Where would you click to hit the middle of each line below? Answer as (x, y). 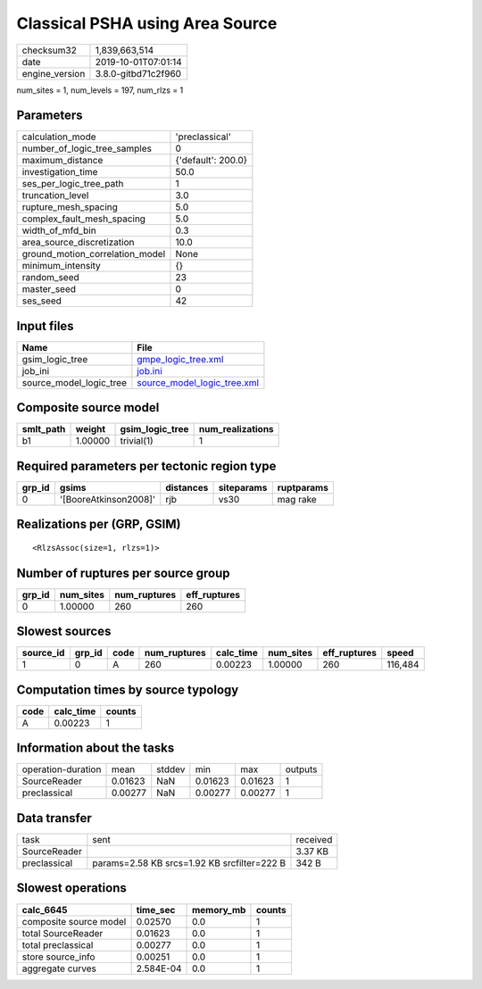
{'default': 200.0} (212, 161)
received (314, 839)
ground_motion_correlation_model (94, 254)
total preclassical (58, 944)
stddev (171, 769)
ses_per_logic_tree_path (73, 184)
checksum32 (50, 50)
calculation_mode (59, 137)
